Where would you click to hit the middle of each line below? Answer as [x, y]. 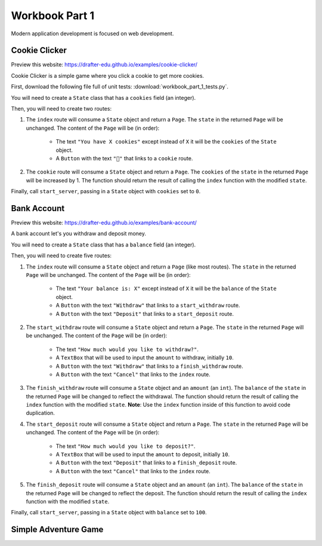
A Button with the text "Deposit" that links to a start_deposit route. [145, 313]
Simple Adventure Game [57, 530]
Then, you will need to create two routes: [61, 109]
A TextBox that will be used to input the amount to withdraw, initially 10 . [145, 358]
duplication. [40, 413]
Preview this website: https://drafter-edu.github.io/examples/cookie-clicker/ [104, 65]
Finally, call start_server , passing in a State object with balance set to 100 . [109, 513]
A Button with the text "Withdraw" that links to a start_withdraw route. [148, 306]
